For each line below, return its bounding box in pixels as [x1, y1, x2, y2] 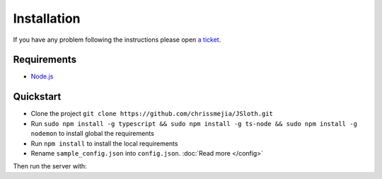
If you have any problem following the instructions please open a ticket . [13, 35, 221, 44]
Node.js [30, 72, 54, 81]
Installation [13, 11, 81, 26]
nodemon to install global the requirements [30, 129, 155, 138]
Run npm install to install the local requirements [30, 139, 178, 148]
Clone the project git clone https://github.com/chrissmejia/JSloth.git [30, 110, 274, 118]
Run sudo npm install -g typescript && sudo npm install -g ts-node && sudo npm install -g [30, 119, 357, 127]
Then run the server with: [13, 162, 88, 171]
